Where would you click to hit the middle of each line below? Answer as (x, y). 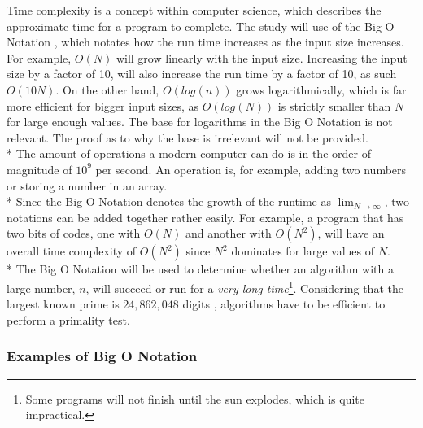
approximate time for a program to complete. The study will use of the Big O (201, 26)
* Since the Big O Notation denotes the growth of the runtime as (169, 201)
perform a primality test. (68, 319)
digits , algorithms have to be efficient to (284, 304)
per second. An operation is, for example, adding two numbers (251, 169)
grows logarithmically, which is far (321, 89)
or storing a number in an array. (87, 185)
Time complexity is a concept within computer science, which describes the (194, 10)
